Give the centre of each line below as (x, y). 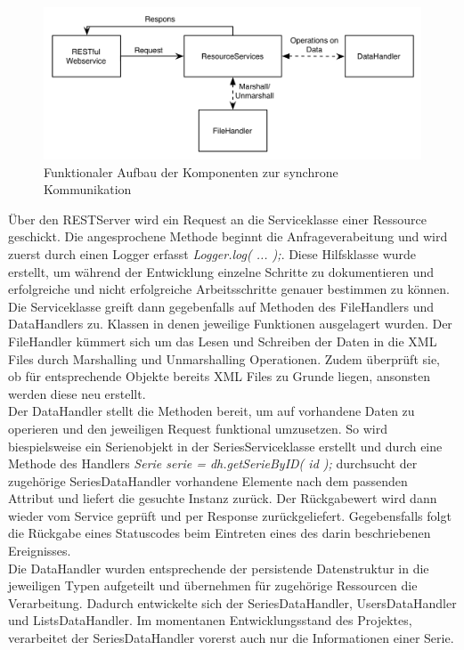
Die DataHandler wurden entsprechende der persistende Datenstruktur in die (219, 568)
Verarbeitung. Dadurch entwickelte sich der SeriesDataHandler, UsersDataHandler (232, 602)
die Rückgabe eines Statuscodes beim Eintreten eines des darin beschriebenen (220, 533)
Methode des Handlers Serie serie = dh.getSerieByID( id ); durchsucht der (213, 463)
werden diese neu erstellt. (77, 393)
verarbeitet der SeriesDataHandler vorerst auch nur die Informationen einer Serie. (231, 638)
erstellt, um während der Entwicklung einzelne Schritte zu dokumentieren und (221, 271)
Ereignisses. (40, 551)
